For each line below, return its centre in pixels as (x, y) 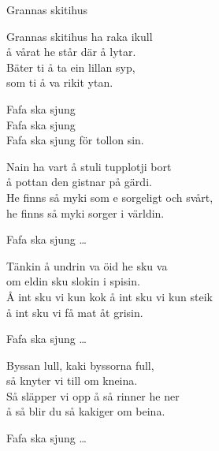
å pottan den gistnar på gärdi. (79, 182)
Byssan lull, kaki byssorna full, (80, 365)
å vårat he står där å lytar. (71, 52)
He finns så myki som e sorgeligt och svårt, (110, 197)
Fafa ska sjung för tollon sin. (75, 140)
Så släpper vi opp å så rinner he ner (93, 395)
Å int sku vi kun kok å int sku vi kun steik (109, 296)
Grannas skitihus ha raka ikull (80, 36)
